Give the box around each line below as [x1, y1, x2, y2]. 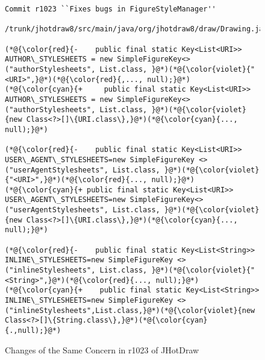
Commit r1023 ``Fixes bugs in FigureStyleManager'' [5, 5, 216, 13]
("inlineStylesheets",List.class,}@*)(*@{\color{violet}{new [5, 306, 255, 315]
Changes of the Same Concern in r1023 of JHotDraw [5, 343, 199, 356]
